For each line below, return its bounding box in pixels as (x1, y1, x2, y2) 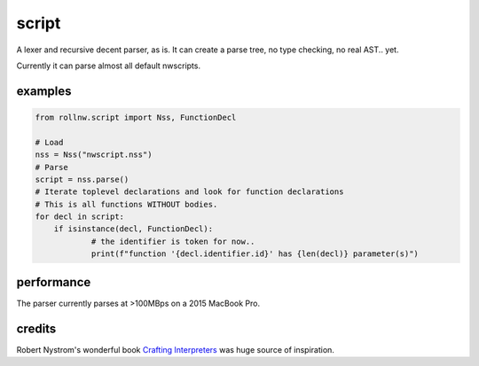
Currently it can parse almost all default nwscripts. (16, 60, 201, 71)
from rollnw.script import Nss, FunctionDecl (35, 112, 237, 122)
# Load (35, 137, 64, 147)
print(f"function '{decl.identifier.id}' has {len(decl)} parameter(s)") (90, 249, 419, 259)
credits (16, 321, 57, 336)
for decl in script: (35, 212, 124, 222)
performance (16, 275, 91, 290)
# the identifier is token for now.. (90, 236, 255, 246)
